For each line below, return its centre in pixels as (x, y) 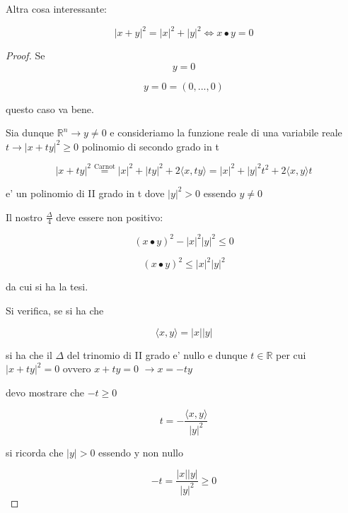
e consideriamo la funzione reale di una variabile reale (226, 132)
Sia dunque (30, 132)
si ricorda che (35, 452)
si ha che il (29, 354)
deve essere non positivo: (110, 217)
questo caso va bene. (50, 108)
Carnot (104, 167)
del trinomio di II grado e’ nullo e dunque (157, 354)
